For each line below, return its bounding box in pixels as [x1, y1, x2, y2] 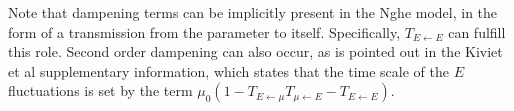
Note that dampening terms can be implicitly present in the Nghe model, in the [8, 2, 498, 22]
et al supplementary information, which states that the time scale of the [8, 60, 449, 81]
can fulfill [448, 21, 506, 42]
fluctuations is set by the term [8, 80, 193, 101]
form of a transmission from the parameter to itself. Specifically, [8, 21, 401, 42]
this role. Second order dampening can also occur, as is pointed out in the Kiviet [8, 41, 503, 62]
